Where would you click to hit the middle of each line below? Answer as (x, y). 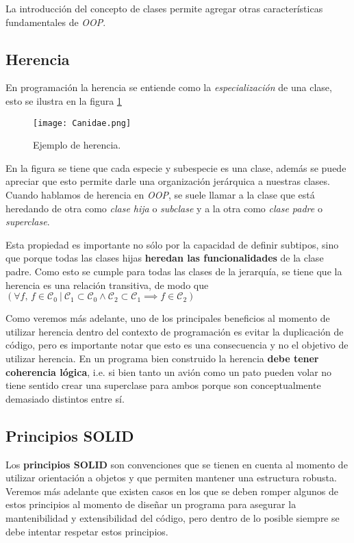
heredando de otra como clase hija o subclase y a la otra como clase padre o (164, 208)
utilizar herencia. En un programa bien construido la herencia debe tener (162, 358)
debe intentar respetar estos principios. (87, 531)
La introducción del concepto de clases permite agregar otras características (164, 8)
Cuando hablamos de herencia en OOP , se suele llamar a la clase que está (160, 195)
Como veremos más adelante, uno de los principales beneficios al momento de (168, 318)
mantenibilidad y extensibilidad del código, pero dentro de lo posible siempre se (173, 517)
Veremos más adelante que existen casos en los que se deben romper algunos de (172, 491)
